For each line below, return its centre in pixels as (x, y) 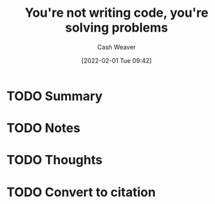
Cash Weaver (117, 47)
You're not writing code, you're (117, 13)
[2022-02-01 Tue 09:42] (117, 60)
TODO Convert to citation (81, 192)
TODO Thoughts (54, 160)
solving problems (117, 28)
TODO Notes (44, 128)
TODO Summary (54, 96)
